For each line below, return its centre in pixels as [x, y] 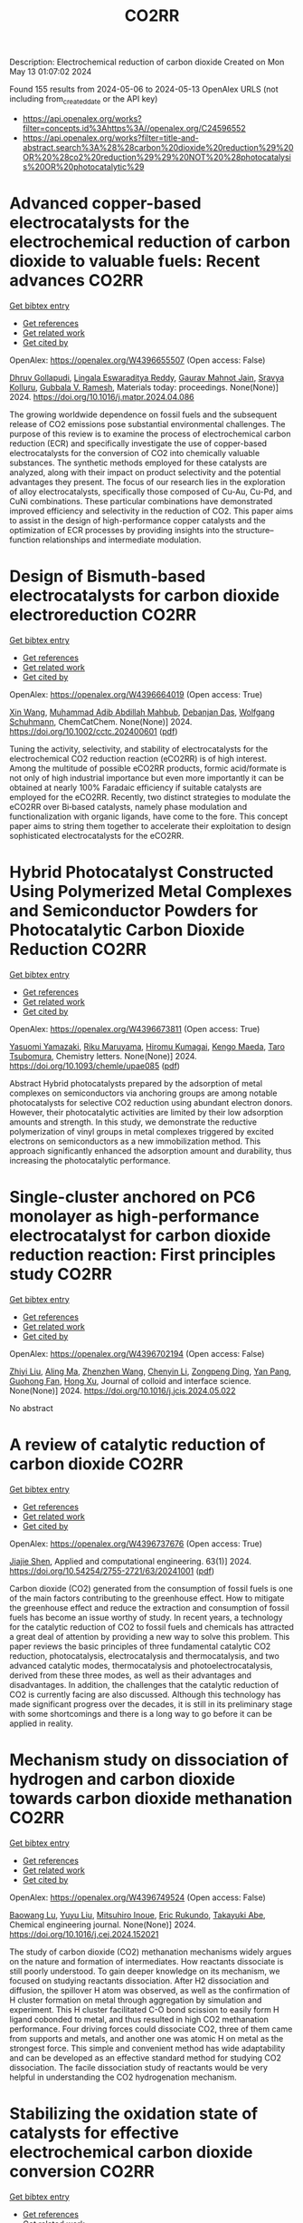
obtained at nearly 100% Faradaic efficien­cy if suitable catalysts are [136, 787]
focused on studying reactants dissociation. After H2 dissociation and [139, 1980]
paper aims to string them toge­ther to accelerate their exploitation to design [150, 825]
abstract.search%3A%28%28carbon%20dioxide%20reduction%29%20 [158, 147]
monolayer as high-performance [134, 1216]
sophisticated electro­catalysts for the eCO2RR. [97, 835]
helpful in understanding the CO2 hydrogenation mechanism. [123, 2077]
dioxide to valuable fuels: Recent [135, 262]
